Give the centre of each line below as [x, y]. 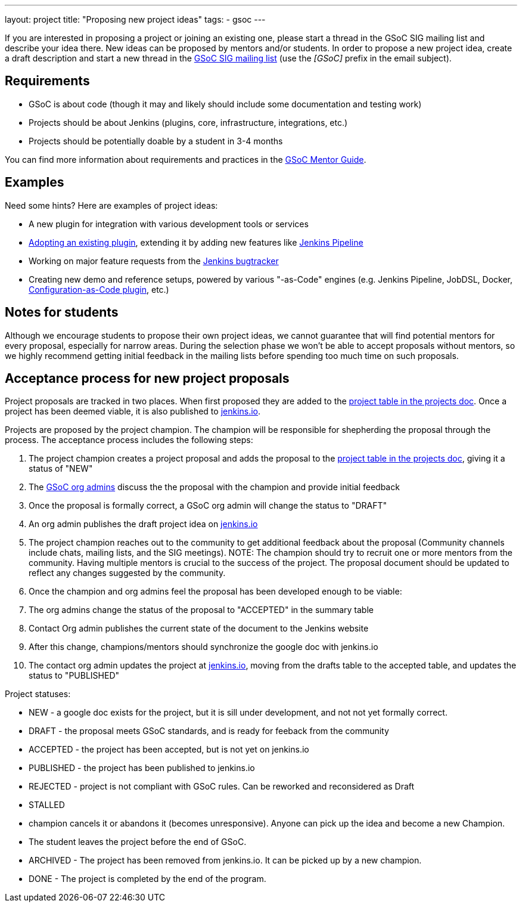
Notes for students [62, 312]
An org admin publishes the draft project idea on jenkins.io [143, 524]
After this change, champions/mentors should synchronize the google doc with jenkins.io [203, 647]
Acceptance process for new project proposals [147, 378]
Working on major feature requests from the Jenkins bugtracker [154, 261]
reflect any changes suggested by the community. [127, 573]
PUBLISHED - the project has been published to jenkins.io [142, 768]
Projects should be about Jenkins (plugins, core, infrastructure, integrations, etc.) [188, 122]
